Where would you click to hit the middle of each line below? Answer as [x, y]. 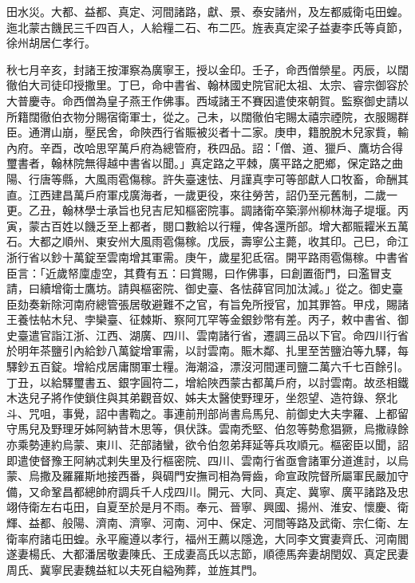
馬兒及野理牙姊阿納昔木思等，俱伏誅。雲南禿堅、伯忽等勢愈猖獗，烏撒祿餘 [213, 429]
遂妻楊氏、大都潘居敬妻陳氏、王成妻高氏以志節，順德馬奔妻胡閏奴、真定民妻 [207, 554]
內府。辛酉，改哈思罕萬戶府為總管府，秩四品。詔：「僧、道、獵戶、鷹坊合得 [205, 147]
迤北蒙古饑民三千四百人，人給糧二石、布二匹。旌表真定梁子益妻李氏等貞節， [207, 27]
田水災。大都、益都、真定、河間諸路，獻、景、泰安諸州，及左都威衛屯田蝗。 [207, 11]
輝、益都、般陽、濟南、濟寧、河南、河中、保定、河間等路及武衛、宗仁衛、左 [207, 522]
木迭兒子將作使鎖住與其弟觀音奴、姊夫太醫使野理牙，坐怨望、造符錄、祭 [196, 398]
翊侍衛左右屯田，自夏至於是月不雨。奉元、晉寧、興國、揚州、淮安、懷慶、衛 [207, 507]
